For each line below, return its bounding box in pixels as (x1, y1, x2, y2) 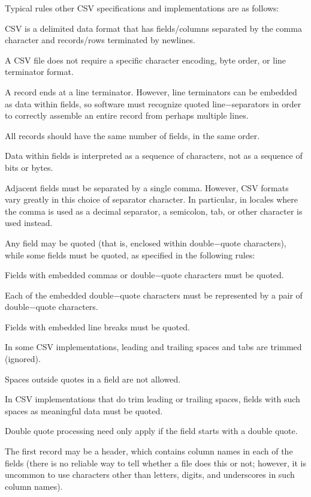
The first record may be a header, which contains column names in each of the (5, 445, 293, 457)
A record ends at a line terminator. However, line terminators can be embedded (5, 85, 297, 98)
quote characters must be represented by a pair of (120, 288, 303, 301)
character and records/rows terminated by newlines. (5, 34, 195, 46)
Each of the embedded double (5, 288, 114, 301)
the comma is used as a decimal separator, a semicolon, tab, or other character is (5, 204, 303, 217)
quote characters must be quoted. (161, 269, 284, 281)
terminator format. (5, 65, 74, 78)
